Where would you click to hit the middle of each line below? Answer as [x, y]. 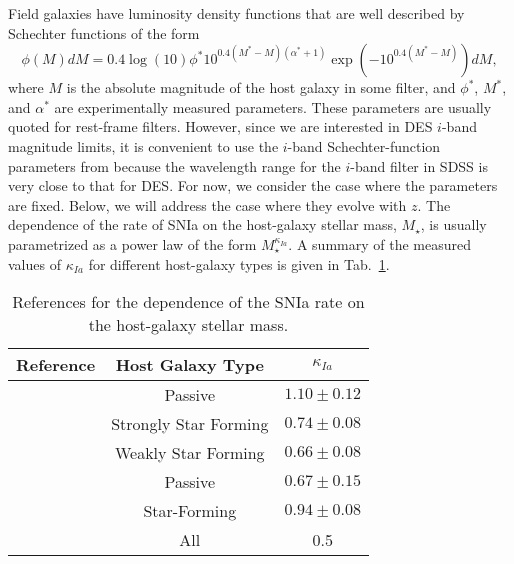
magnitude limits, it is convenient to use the [143, 145]
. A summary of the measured [379, 243]
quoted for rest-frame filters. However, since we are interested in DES [220, 126]
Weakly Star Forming [189, 453]
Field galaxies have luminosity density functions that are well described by [236, 13]
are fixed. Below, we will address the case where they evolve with [207, 204]
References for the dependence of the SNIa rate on [188, 302]
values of [34, 263]
